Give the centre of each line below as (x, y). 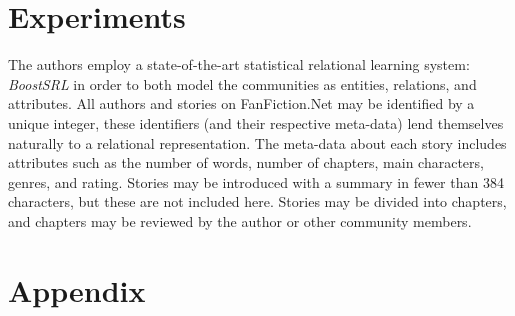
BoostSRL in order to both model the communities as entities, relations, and (242, 83)
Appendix (77, 289)
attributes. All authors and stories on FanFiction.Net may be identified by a (241, 103)
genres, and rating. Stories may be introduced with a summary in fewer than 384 (256, 181)
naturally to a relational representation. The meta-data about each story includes (257, 142)
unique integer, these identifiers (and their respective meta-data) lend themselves (256, 122)
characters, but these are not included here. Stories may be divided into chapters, (257, 201)
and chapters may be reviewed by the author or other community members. (240, 220)
